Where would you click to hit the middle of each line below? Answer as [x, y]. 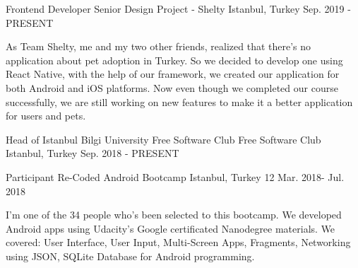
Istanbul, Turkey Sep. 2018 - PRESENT [93, 153]
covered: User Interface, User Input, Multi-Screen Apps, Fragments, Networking [178, 242]
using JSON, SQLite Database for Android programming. [130, 256]
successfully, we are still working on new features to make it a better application [179, 101]
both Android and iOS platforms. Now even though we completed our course [172, 87]
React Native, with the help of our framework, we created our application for [173, 74]
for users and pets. [46, 116]
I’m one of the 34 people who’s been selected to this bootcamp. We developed [174, 215]
